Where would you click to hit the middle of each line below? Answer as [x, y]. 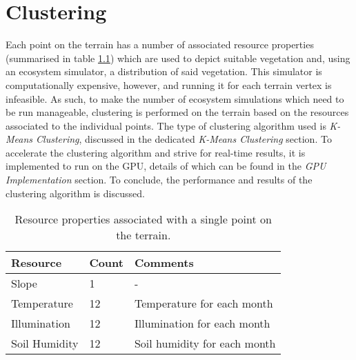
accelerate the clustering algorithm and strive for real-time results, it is [156, 152]
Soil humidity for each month [205, 343]
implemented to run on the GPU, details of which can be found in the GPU [166, 166]
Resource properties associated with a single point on [143, 219]
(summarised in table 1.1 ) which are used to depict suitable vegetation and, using [178, 58]
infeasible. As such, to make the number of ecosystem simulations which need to [175, 98]
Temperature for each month [204, 303]
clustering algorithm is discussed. [75, 193]
